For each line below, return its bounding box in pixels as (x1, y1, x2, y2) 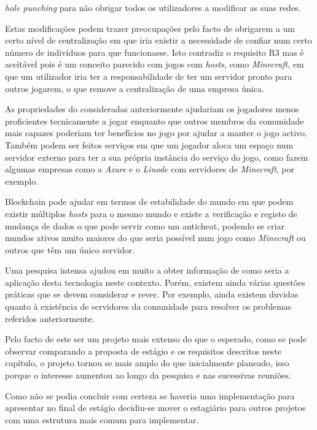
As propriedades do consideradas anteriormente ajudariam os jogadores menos (5, 102, 299, 115)
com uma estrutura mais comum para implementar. (5, 413, 199, 426)
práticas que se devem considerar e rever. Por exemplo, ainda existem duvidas (5, 288, 299, 301)
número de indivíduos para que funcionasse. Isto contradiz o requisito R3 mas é (5, 45, 304, 58)
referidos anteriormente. (5, 312, 95, 324)
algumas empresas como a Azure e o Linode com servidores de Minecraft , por (5, 163, 294, 175)
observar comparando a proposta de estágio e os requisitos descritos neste (5, 344, 282, 357)
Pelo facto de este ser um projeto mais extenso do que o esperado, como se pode (5, 332, 307, 345)
